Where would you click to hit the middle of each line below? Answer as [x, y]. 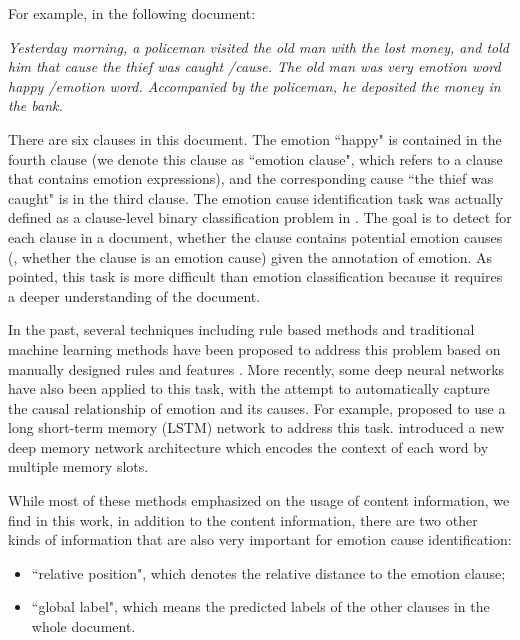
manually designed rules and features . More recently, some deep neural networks [256, 368]
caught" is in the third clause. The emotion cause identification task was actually [256, 197]
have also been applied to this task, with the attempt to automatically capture [249, 388]
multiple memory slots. [78, 466]
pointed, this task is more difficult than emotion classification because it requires [255, 276]
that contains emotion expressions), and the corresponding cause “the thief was [251, 178]
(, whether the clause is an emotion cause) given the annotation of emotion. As [250, 256]
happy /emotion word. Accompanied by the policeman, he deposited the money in [254, 85]
